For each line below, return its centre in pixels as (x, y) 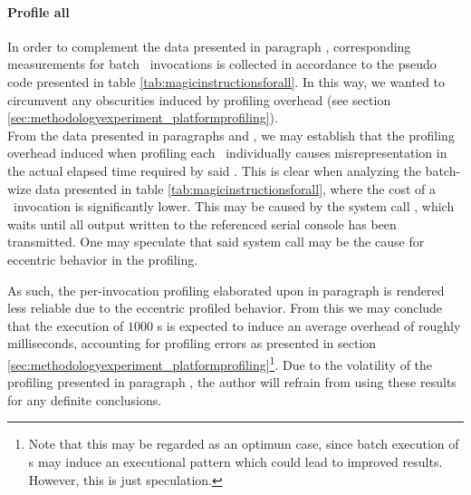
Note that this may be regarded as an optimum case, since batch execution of (244, 444)
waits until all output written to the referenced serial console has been (202, 223)
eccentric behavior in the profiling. (103, 259)
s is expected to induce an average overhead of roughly (309, 325)
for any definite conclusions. (85, 399)
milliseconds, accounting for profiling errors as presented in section (192, 343)
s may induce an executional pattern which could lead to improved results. (235, 461)
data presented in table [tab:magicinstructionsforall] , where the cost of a (235, 188)
